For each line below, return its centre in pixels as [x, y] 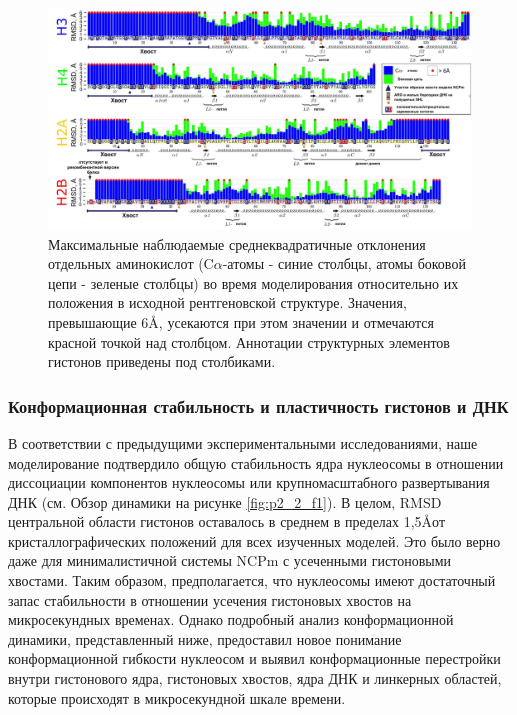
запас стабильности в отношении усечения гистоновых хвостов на [210, 599]
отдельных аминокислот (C [131, 263]
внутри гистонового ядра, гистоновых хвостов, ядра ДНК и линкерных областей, [255, 678]
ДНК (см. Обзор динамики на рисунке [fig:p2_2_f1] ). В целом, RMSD [225, 501]
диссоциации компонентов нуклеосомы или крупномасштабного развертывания [249, 482]
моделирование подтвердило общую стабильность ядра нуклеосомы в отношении [256, 462]
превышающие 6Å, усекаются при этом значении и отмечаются [241, 321]
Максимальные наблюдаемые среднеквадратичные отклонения [237, 243]
